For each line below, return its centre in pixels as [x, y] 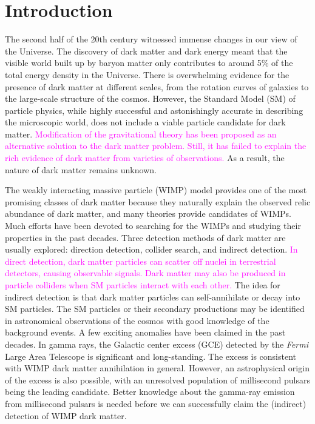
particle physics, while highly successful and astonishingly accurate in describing [154, 110]
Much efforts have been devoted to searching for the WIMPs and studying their [153, 226]
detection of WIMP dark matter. [66, 415]
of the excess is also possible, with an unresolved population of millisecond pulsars [157, 379]
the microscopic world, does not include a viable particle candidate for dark [145, 122]
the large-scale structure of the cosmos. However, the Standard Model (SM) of [150, 98]
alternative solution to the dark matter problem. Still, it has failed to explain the [156, 146]
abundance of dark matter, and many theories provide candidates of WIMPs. [148, 214]
